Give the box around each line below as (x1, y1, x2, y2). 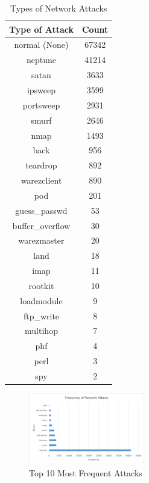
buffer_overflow (12, 219, 71, 232)
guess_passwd (15, 204, 68, 216)
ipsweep (27, 83, 56, 96)
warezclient (21, 174, 62, 187)
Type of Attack (9, 22, 74, 35)
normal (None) (14, 38, 69, 51)
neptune (26, 53, 56, 66)
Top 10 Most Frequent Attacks (29, 466, 142, 479)
